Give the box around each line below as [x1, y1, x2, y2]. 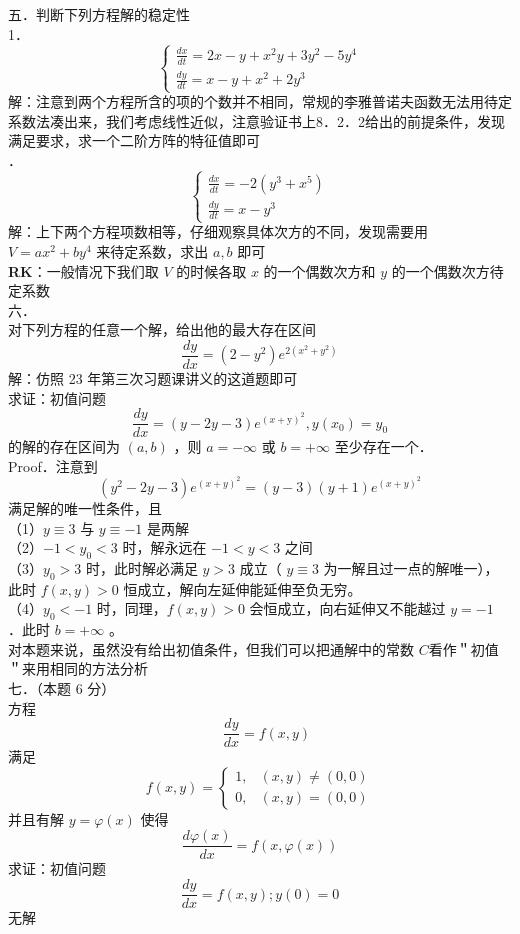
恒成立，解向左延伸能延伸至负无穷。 [123, 578, 362, 599]
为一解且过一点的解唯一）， [323, 557, 499, 578]
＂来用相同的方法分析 [8, 658, 148, 679]
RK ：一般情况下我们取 [8, 260, 159, 281]
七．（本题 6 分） [8, 677, 116, 698]
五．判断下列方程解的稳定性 [8, 4, 190, 24]
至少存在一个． [334, 436, 433, 457]
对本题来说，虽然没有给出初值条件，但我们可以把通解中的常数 [8, 638, 414, 659]
